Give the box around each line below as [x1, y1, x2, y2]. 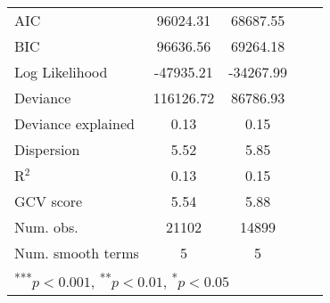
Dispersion [14, 139, 80, 160]
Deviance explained [14, 113, 135, 134]
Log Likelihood [14, 61, 108, 82]
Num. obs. [14, 217, 78, 237]
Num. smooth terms [14, 242, 139, 263]
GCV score [14, 191, 83, 211]
